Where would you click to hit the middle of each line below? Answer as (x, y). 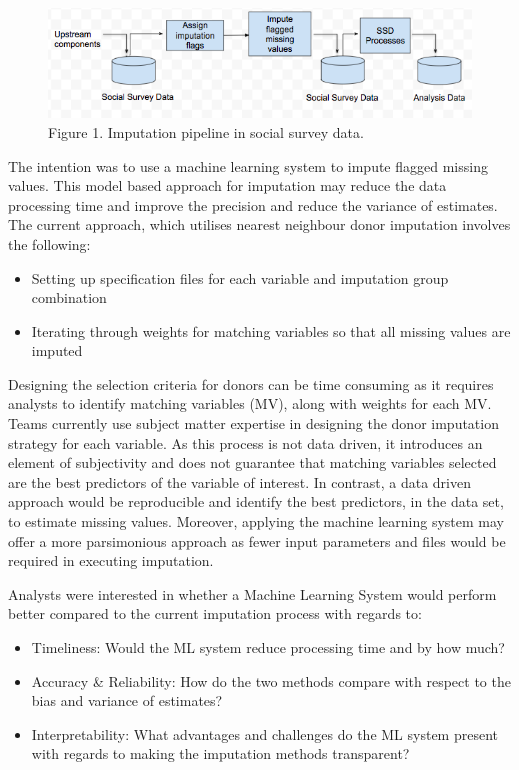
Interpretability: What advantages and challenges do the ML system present (264, 733)
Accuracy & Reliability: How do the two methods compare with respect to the (271, 680)
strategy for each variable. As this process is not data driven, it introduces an (245, 442)
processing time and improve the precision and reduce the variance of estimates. (253, 204)
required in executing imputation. (111, 560)
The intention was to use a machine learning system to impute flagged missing (248, 165)
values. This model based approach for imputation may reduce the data (227, 185)
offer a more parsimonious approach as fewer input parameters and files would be (257, 540)
